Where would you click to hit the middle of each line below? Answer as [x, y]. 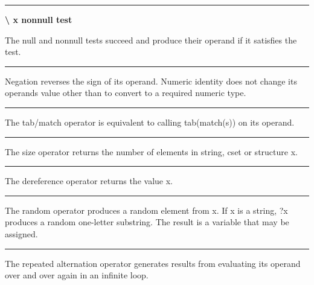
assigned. [21, 233]
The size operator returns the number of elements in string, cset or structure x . [151, 151]
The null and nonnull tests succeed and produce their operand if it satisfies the [151, 40]
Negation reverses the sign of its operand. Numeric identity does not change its [151, 81]
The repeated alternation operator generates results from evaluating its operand [153, 263]
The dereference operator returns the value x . [89, 181]
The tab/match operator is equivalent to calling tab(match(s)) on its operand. [150, 122]
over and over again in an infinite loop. [77, 275]
